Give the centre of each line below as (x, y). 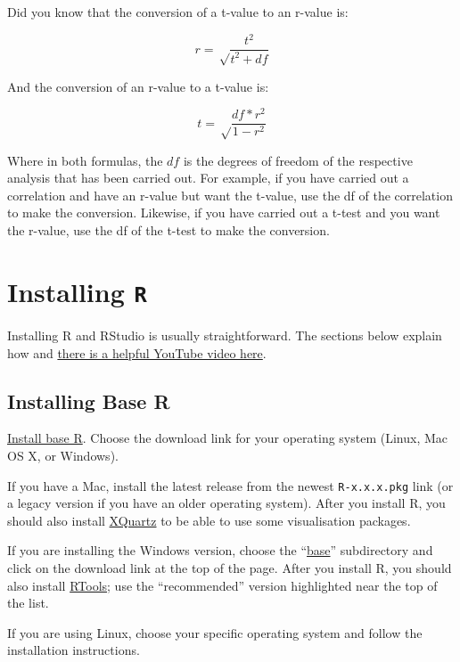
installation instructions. (74, 650)
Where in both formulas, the (85, 160)
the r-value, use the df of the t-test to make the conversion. (168, 230)
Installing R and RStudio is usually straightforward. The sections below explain (225, 335)
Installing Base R (89, 400)
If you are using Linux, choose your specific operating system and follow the (215, 632)
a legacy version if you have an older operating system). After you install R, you (226, 503)
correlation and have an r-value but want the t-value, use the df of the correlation (230, 195)
